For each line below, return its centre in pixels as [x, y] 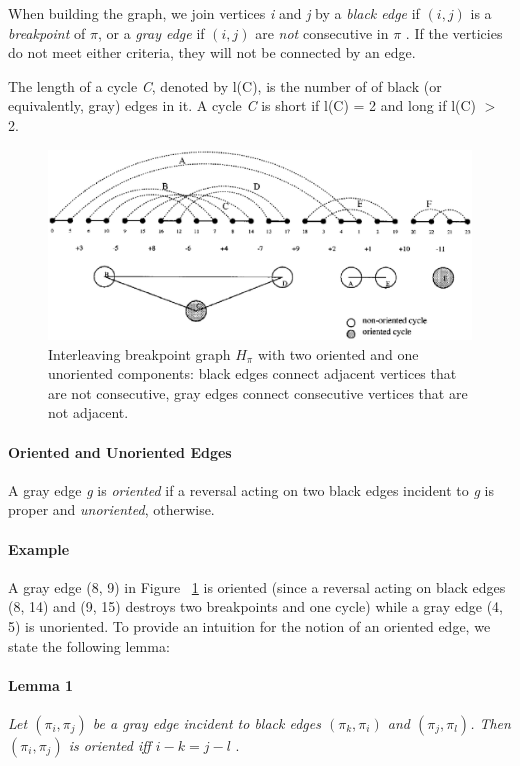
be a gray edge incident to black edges [206, 722]
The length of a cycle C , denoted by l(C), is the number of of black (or [225, 85]
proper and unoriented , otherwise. [111, 509]
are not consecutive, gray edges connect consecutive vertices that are [258, 392]
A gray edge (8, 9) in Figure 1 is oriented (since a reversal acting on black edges [257, 586]
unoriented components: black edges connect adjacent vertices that [252, 373]
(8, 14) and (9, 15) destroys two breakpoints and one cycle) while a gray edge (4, [255, 606]
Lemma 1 [41, 684]
